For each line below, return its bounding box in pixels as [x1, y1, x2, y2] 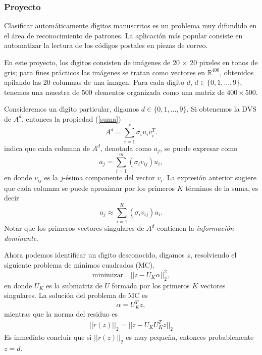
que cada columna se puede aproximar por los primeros [4, 182, 175, 193]
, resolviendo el [190, 249, 237, 260]
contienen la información [157, 223, 234, 233]
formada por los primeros [112, 280, 190, 290]
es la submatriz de [46, 280, 102, 290]
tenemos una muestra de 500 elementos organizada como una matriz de [4, 86, 225, 97]
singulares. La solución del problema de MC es [4, 290, 148, 300]
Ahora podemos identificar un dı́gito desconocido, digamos [4, 249, 185, 260]
